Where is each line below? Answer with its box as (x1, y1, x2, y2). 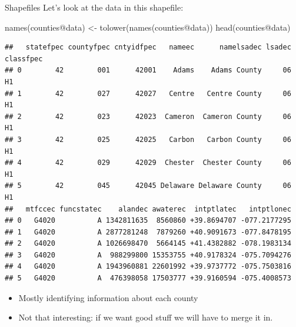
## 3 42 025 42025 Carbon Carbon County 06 (5, 135, 291, 144)
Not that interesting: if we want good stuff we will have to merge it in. (18, 311, 273, 323)
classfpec (5, 54, 43, 63)
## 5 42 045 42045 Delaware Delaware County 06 (5, 181, 291, 190)
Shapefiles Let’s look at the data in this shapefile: (5, 1, 184, 13)
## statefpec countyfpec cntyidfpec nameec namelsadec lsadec (5, 43, 291, 52)
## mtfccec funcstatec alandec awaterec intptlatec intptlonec (5, 204, 291, 213)
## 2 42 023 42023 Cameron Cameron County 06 (5, 112, 291, 121)
